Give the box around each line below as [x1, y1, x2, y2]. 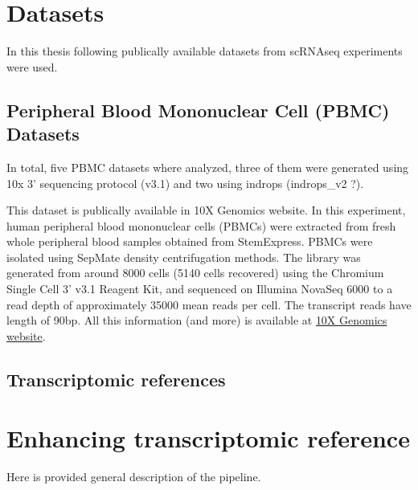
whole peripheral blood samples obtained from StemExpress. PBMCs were [6, 233, 373, 250]
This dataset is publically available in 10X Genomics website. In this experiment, [6, 202, 406, 218]
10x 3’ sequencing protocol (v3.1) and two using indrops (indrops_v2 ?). [6, 174, 364, 191]
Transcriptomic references [6, 366, 226, 391]
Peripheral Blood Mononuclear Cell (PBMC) [6, 97, 390, 122]
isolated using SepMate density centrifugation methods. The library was [6, 248, 361, 265]
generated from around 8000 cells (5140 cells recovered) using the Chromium [6, 264, 384, 281]
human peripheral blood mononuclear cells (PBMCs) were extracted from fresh [6, 217, 396, 234]
